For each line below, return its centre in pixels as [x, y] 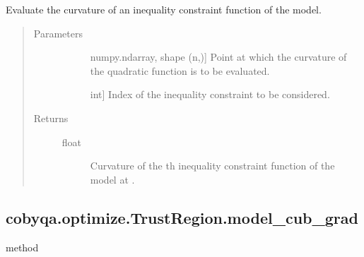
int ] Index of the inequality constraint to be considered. [210, 94]
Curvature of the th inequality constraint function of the [212, 166]
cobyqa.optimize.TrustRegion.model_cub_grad [182, 217]
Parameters [58, 33]
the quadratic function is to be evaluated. [180, 70]
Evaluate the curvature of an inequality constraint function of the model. [164, 9]
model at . [112, 179]
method [22, 247]
